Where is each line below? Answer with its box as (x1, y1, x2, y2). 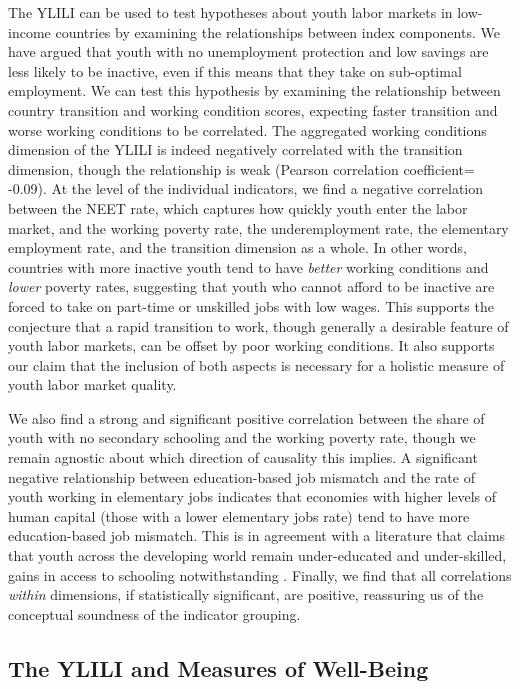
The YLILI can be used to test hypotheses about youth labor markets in (8, 2, 453, 22)
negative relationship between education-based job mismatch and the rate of (8, 466, 475, 487)
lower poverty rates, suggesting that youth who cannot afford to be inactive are (8, 276, 495, 297)
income (8, 21, 51, 42)
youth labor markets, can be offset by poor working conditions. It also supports (8, 335, 495, 356)
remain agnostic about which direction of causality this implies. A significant (8, 447, 478, 468)
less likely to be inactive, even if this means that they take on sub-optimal (8, 60, 462, 81)
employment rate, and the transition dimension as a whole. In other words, (8, 237, 467, 258)
